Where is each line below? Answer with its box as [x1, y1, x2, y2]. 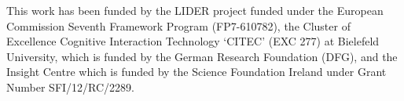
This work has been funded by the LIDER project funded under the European [6, 2, 384, 18]
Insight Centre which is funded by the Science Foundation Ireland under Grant [6, 63, 387, 80]
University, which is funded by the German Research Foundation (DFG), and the [6, 48, 398, 64]
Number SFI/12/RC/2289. [6, 78, 134, 95]
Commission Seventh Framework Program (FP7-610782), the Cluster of [6, 17, 351, 34]
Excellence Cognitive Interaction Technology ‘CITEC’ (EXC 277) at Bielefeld [6, 33, 380, 49]
